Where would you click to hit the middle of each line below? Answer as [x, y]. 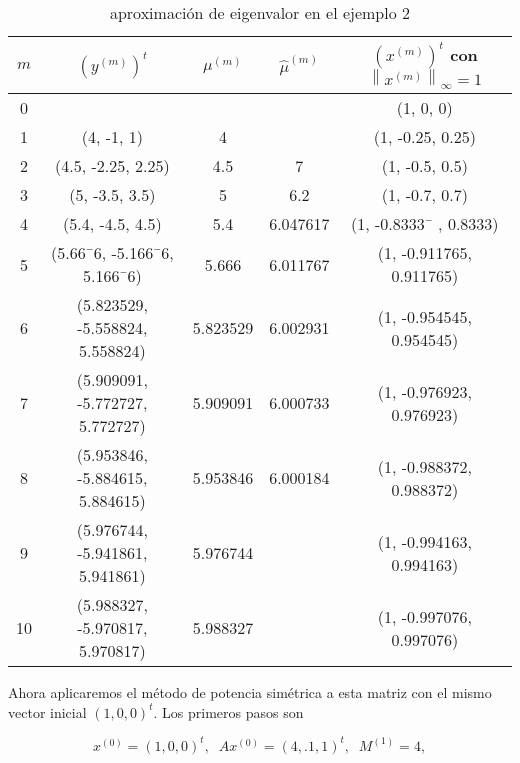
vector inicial [47, 711]
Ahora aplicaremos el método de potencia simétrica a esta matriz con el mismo [250, 692]
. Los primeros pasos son [228, 711]
